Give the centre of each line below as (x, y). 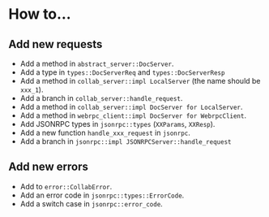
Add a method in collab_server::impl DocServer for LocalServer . (131, 107)
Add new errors (49, 167)
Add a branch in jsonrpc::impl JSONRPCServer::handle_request (126, 141)
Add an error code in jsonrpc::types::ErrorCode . (102, 195)
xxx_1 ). (32, 89)
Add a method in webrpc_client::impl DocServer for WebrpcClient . (133, 115)
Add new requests (56, 44)
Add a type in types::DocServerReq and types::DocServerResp (122, 72)
